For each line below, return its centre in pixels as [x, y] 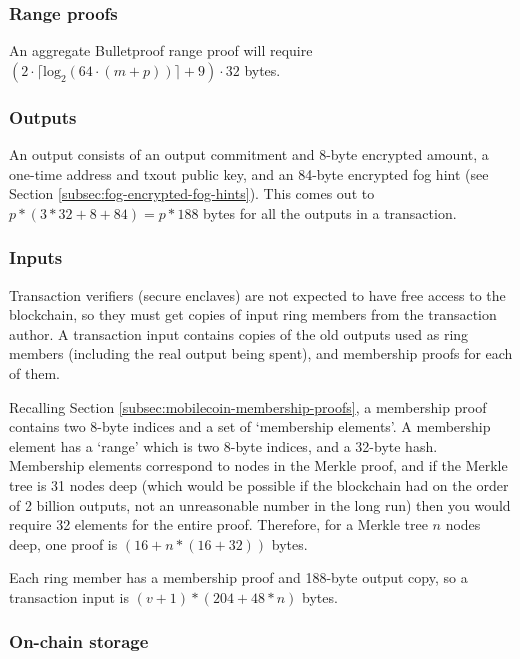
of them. [34, 373]
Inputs [36, 257]
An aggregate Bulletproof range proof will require [161, 50]
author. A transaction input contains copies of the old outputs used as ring [239, 333]
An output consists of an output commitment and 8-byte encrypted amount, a [249, 154]
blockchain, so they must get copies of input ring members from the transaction [253, 314]
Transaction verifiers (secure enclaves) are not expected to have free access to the [257, 294]
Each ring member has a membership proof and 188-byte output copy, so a [238, 577]
